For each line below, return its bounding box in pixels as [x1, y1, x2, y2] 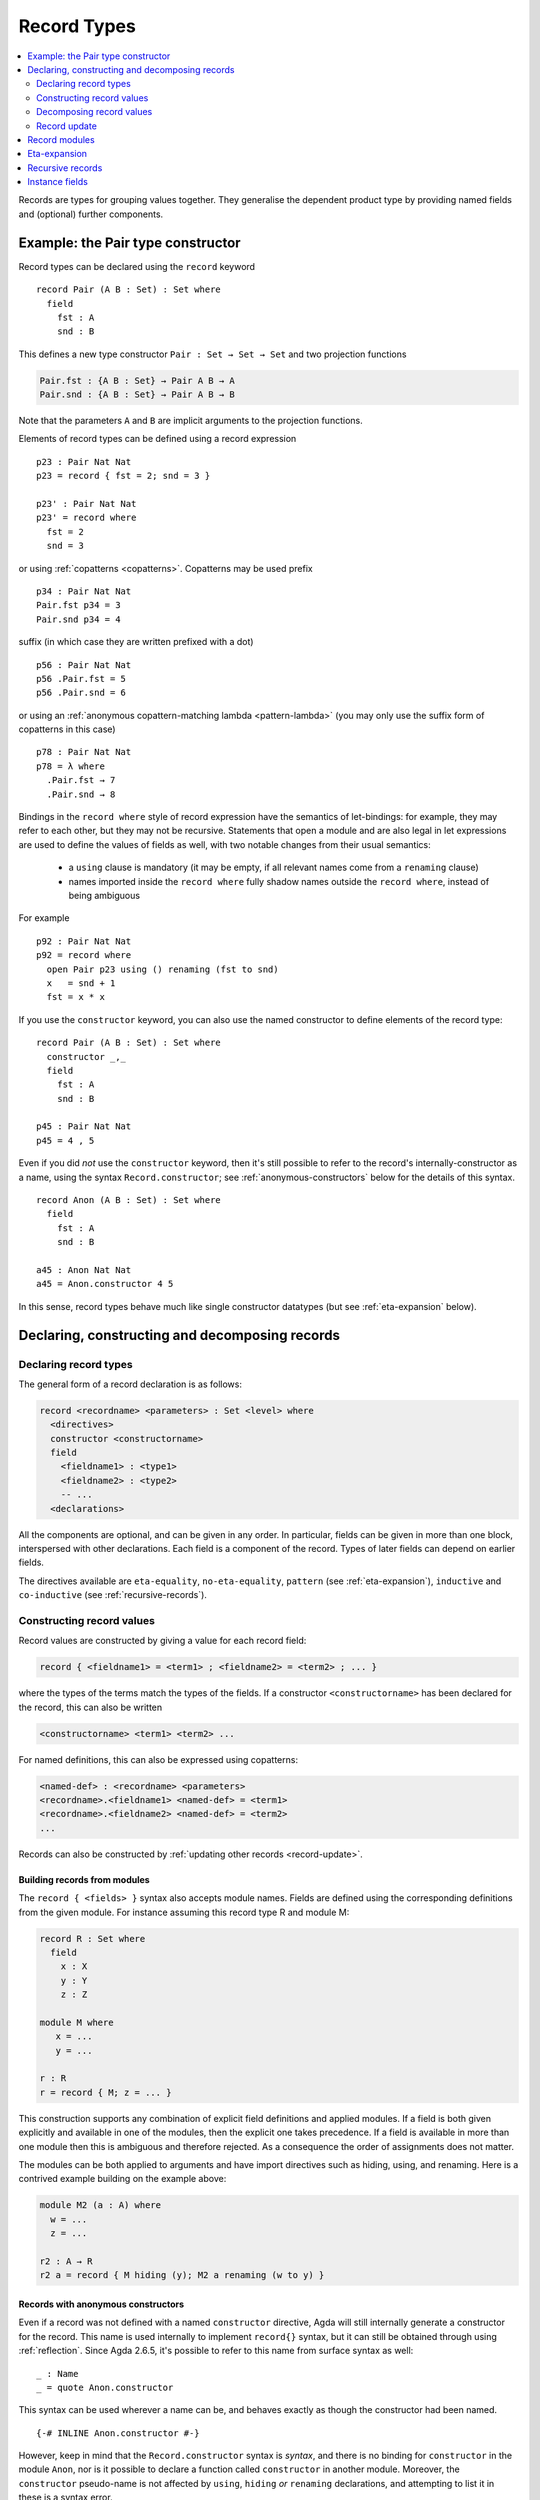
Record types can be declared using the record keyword [18, 260, 255, 272]
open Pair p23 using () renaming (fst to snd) [46, 963, 279, 975]
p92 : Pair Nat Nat [36, 935, 132, 947]
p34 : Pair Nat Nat [36, 585, 132, 597]
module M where [39, 2016, 114, 2028]
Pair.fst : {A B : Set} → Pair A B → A [39, 375, 235, 386]
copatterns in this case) [18, 723, 116, 735]
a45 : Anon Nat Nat [36, 1264, 132, 1275]
